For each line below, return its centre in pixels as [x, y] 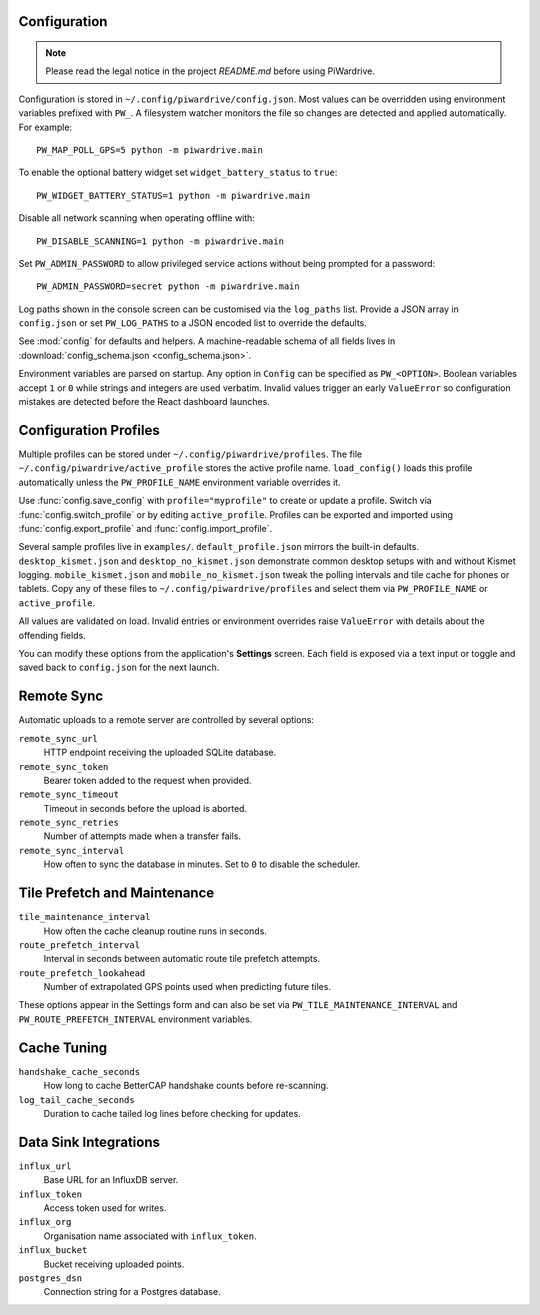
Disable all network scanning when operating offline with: [136, 218]
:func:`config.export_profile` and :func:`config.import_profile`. [145, 528]
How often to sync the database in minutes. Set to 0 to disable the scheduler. [202, 864]
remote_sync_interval [71, 850]
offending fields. [52, 635]
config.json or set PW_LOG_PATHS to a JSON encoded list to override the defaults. [192, 323]
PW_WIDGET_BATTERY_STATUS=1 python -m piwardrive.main [173, 195]
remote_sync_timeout [69, 794]
